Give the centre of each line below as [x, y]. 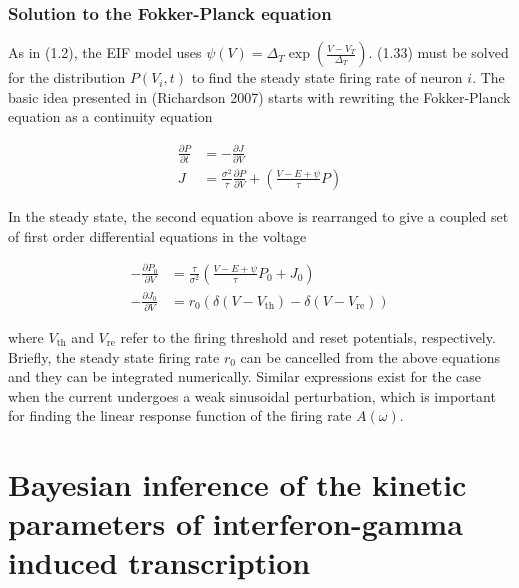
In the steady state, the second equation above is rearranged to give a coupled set [258, 215]
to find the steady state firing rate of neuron [327, 77]
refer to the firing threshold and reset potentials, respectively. [308, 336]
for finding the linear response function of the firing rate [180, 415]
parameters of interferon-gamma [235, 523]
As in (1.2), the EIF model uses [105, 52]
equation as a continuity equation [110, 116]
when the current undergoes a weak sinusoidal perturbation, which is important [252, 395]
